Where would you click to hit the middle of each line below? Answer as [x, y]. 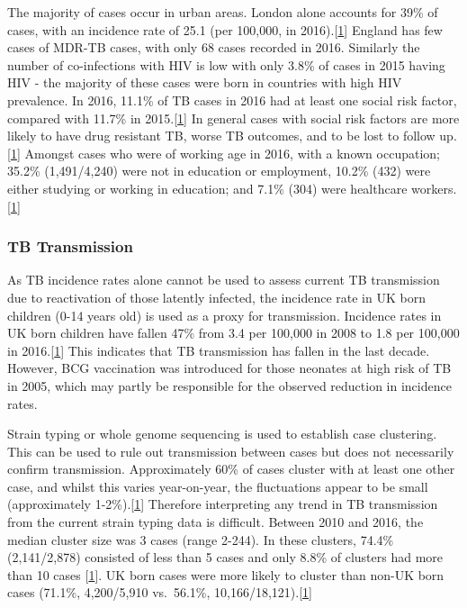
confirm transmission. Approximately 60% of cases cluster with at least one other [231, 469]
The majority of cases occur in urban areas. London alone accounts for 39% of [223, 12]
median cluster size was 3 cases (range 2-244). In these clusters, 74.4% [201, 539]
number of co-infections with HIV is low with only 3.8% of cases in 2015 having [226, 64]
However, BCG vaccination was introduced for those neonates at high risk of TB [229, 368]
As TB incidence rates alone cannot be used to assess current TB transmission [224, 280]
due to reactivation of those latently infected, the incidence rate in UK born [216, 297]
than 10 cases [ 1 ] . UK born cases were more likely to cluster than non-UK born [226, 574]
